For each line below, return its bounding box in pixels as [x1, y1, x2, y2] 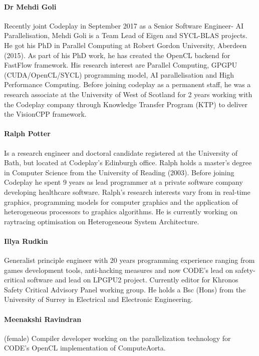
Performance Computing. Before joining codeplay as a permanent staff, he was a [4, 79, 251, 90]
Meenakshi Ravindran [4, 313, 82, 324]
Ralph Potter [4, 128, 51, 139]
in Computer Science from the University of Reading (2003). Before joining [4, 167, 234, 177]
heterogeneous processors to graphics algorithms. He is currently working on [4, 206, 237, 217]
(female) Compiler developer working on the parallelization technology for [4, 332, 231, 343]
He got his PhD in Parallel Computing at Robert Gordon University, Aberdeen [4, 40, 247, 50]
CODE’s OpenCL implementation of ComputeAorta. [4, 342, 166, 353]
